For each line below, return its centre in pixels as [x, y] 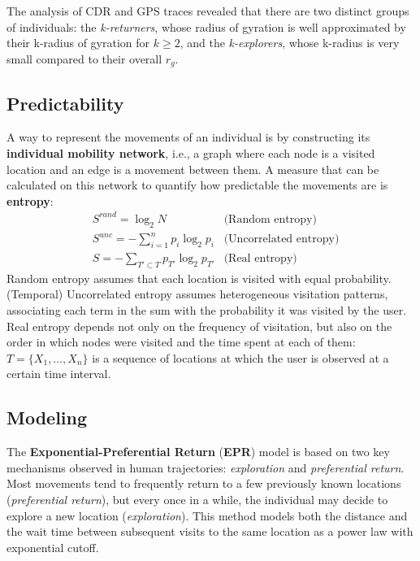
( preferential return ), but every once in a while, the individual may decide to [197, 500]
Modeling [47, 417]
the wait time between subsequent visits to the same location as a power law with [210, 531]
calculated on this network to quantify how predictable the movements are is [197, 185]
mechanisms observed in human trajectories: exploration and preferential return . [206, 467]
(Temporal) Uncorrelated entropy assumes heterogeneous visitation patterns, [197, 294]
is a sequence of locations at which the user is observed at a [240, 357]
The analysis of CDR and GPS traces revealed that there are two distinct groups [208, 11]
